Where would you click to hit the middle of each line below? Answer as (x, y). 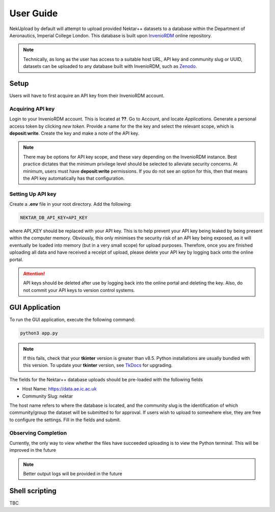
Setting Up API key (33, 194)
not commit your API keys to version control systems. (79, 290)
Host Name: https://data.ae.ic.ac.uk (59, 389)
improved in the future (33, 450)
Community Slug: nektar (48, 396)
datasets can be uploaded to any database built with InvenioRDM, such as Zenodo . (110, 66)
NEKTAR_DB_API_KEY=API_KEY (54, 218)
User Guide (34, 13)
